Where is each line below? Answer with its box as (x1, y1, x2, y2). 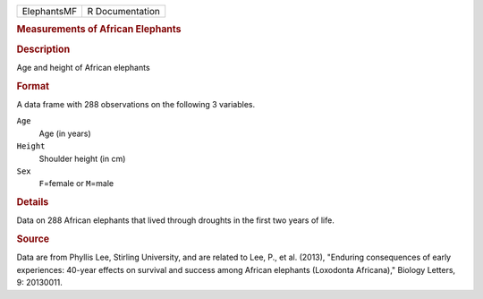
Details (16, 196, 49, 209)
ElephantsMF (21, 5, 78, 17)
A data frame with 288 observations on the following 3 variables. (16, 98, 255, 109)
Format (16, 80, 49, 92)
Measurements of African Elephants (16, 23, 182, 36)
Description (16, 43, 71, 56)
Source (16, 233, 50, 245)
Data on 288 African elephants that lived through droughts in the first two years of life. (16, 215, 335, 226)
